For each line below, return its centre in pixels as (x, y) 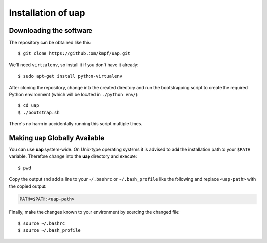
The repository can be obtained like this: (50, 43)
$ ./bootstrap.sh (39, 112)
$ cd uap (28, 106)
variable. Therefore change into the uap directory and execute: (73, 156)
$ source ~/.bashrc (42, 223)
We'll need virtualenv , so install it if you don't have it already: (74, 65)
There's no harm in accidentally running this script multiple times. (76, 124)
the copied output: (28, 186)
